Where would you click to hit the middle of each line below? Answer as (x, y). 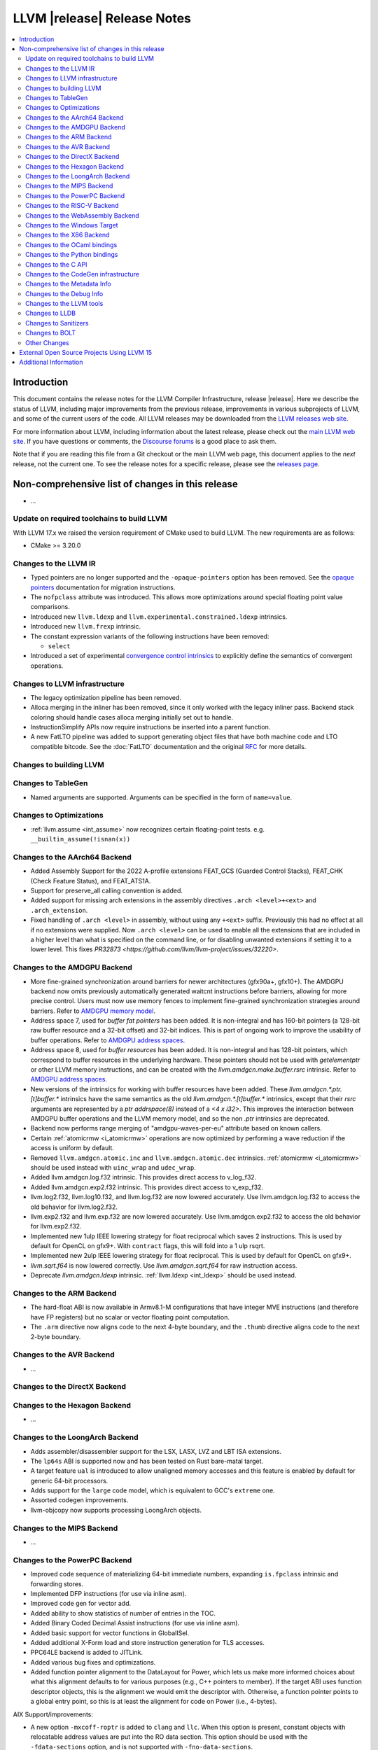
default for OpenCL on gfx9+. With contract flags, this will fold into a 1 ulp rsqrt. (148, 1246)
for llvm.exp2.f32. (56, 1226)
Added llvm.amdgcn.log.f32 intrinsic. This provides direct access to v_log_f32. (143, 1177)
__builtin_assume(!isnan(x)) (80, 839)
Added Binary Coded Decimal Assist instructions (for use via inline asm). (135, 1623)
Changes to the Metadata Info (68, 284)
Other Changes (47, 342)
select (59, 646)
